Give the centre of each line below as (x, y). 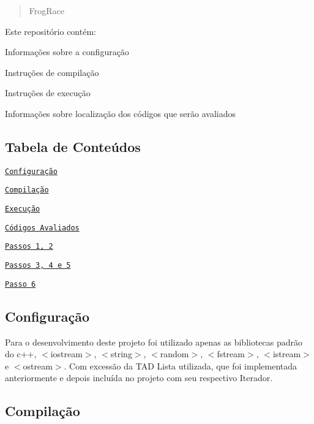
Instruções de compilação (52, 72)
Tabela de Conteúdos (73, 146)
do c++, (21, 354)
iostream (66, 354)
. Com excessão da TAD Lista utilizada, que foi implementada (181, 365)
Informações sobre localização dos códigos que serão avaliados (120, 113)
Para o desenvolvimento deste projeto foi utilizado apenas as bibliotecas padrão (154, 342)
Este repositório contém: (50, 31)
